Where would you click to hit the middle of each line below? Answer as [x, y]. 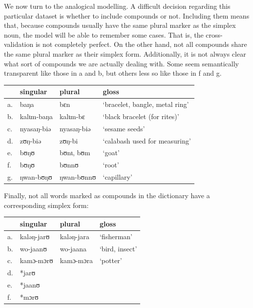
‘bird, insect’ [118, 248]
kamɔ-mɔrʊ [36, 260]
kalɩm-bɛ [72, 116]
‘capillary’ [117, 177]
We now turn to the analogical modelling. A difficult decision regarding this [117, 6]
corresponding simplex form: [46, 205]
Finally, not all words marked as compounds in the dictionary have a [107, 195]
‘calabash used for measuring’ [147, 140]
